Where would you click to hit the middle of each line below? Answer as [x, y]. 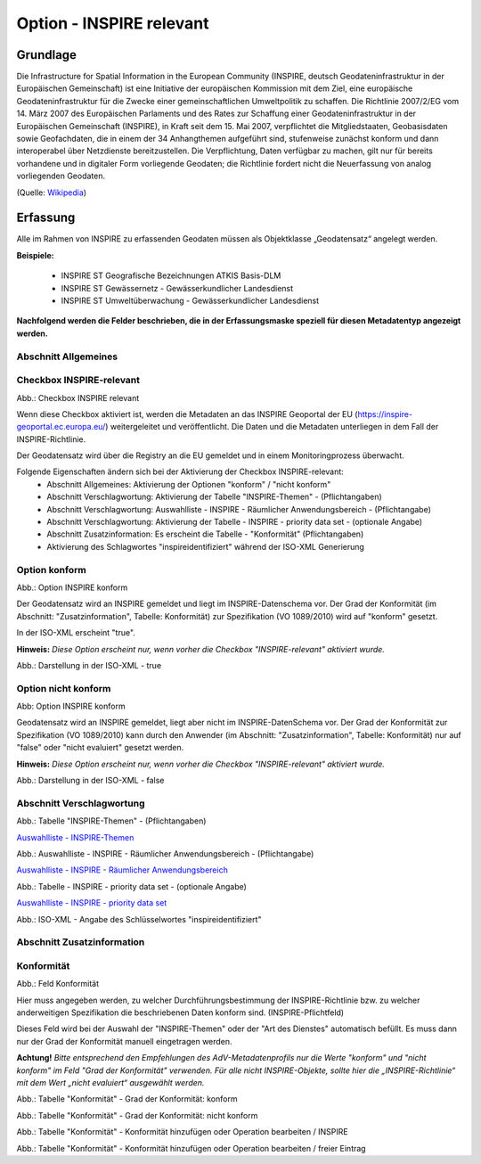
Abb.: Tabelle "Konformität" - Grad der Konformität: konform [127, 1099]
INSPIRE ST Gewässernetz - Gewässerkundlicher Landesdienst [177, 288]
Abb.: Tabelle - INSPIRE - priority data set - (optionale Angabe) [131, 886]
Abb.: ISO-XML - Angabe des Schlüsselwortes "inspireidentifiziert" [139, 919]
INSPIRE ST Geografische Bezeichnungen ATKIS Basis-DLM [171, 275]
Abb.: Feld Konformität [58, 984]
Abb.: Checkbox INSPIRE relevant [78, 398]
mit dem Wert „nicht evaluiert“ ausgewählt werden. [110, 1082]
